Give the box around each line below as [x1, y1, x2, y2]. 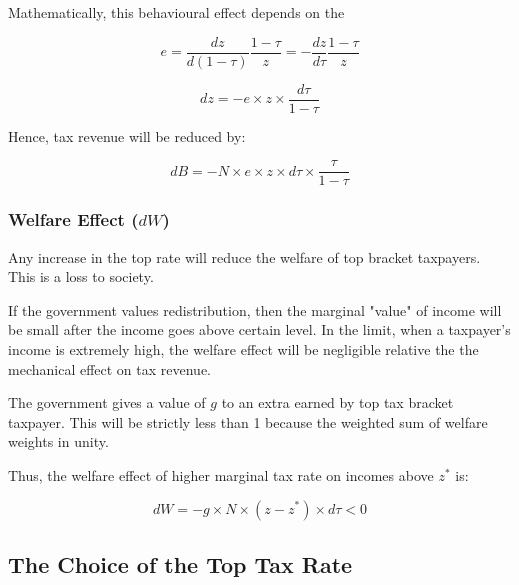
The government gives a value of [8, 392, 206, 413]
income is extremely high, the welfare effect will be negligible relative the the [8, 338, 479, 359]
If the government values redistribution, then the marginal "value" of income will [8, 299, 502, 320]
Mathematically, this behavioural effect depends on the [8, 2, 345, 22]
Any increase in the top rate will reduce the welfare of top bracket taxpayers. [8, 246, 481, 267]
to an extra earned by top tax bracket [221, 392, 454, 413]
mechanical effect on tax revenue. [8, 358, 211, 379]
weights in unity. [8, 431, 109, 452]
